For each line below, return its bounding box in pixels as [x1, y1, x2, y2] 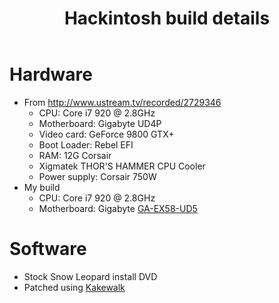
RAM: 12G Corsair [38, 149, 112, 161]
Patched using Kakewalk [23, 281, 126, 293]
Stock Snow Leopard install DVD [23, 270, 158, 282]
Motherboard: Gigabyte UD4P [38, 117, 162, 129]
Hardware [9, 63, 93, 86]
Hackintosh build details [63, 7, 271, 30]
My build [23, 181, 61, 193]
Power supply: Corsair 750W [38, 170, 157, 182]
